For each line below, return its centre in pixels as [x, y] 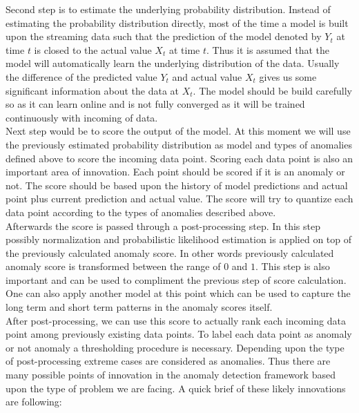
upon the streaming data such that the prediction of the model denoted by [164, 36]
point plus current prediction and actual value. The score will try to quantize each [179, 199]
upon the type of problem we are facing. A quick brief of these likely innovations [176, 388]
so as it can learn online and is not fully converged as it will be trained [155, 104]
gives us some [288, 76]
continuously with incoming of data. [82, 117]
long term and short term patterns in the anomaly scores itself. [139, 307]
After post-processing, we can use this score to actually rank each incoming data [176, 320]
